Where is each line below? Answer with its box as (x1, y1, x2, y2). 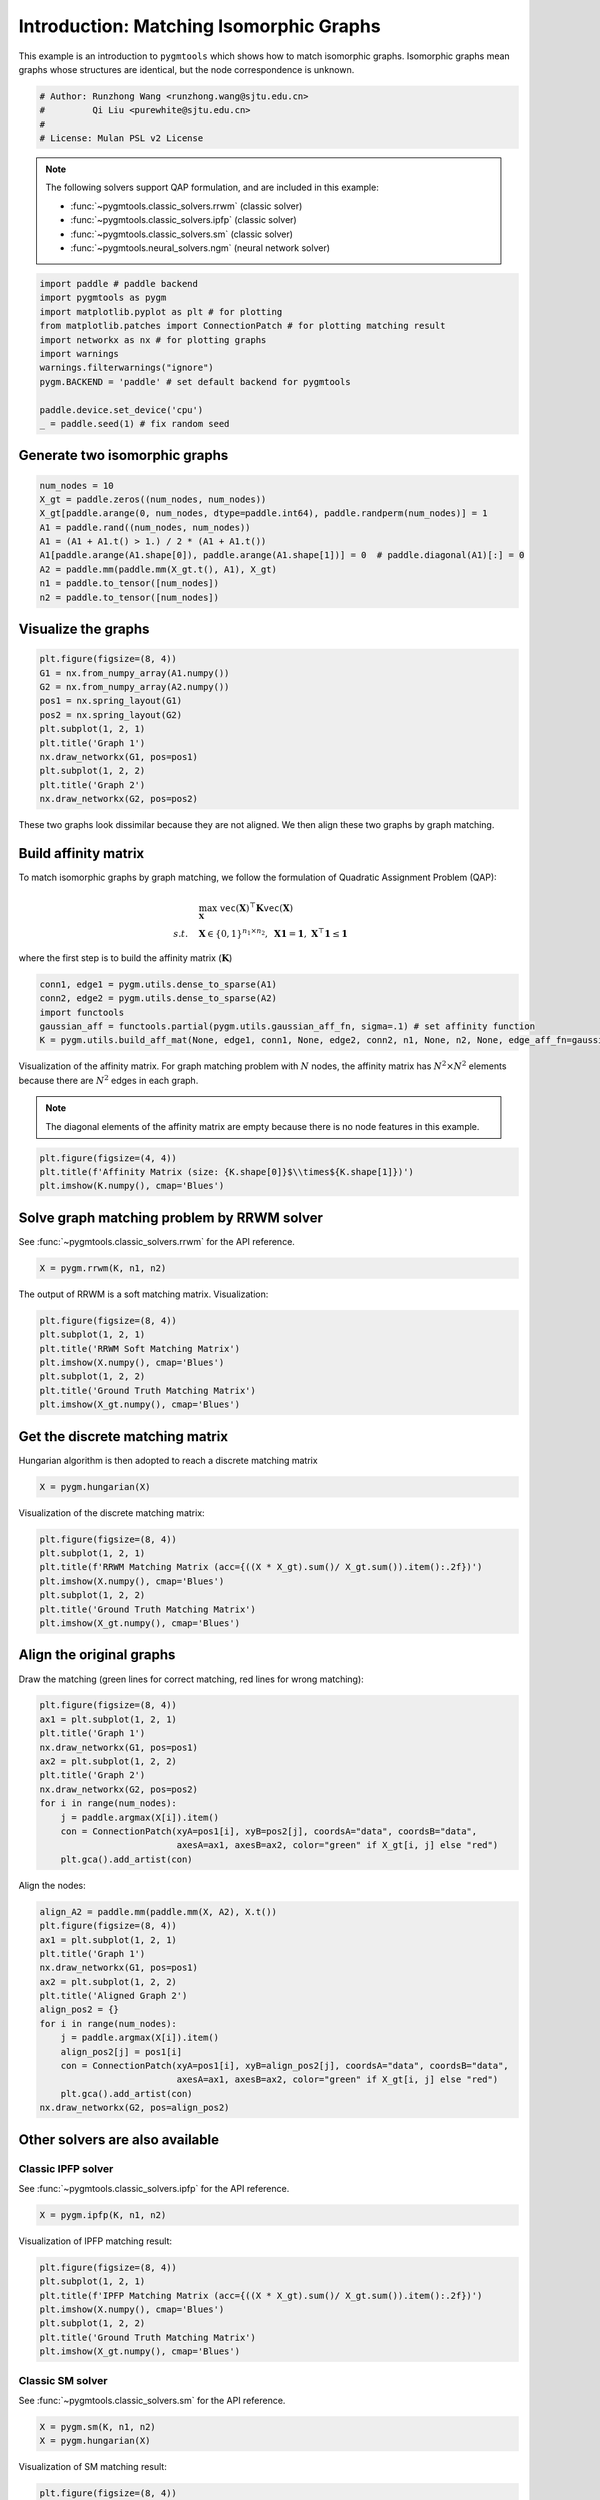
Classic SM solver (18, 2373, 108, 2387)
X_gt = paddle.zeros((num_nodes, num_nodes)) (39, 493, 267, 505)
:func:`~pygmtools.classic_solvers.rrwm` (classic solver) (70, 200, 303, 212)
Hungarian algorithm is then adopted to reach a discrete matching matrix (18, 1454, 319, 1466)
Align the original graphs (18, 1646, 176, 1664)
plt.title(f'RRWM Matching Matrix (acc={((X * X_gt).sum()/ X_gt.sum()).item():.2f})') (39, 1561, 483, 1573)
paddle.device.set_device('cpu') (39, 404, 204, 415)
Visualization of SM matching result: (18, 2461, 167, 2473)
